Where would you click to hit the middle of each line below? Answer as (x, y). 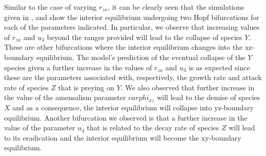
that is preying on (86, 87)
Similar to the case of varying (50, 7)
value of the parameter (40, 128)
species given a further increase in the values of (78, 67)
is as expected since (219, 67)
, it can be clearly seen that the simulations (176, 7)
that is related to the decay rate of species (153, 128)
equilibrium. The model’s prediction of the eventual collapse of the (141, 57)
